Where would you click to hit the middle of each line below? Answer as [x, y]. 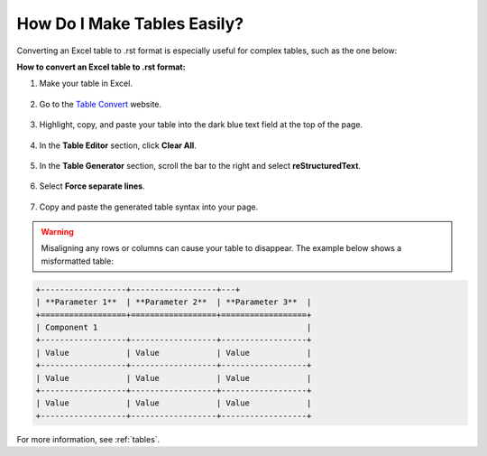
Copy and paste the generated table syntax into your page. [149, 207]
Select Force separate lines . [92, 186]
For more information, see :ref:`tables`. [88, 439]
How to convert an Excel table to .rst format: [101, 67]
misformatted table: [78, 261]
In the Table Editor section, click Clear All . [118, 145]
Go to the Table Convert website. [101, 104]
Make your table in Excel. [86, 84]
